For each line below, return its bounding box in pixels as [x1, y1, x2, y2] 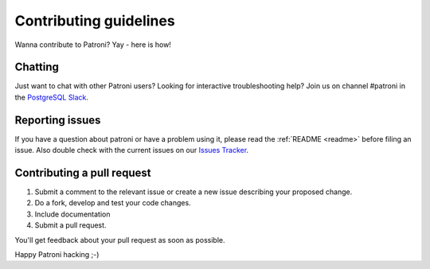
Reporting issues [14, 113, 101, 127]
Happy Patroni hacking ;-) [14, 250, 100, 259]
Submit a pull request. [34, 220, 107, 230]
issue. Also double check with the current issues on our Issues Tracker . [14, 146, 249, 155]
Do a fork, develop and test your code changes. [34, 198, 191, 208]
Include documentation [34, 209, 111, 219]
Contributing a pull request [14, 166, 151, 179]
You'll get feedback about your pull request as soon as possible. [14, 235, 225, 244]
